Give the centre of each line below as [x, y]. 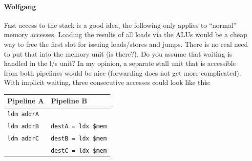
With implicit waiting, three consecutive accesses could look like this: [107, 82]
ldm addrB [23, 127]
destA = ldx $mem [79, 127]
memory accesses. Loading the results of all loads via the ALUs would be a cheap [126, 34]
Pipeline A [26, 101]
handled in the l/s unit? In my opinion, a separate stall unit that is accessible [120, 63]
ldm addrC [23, 139]
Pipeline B [69, 101]
